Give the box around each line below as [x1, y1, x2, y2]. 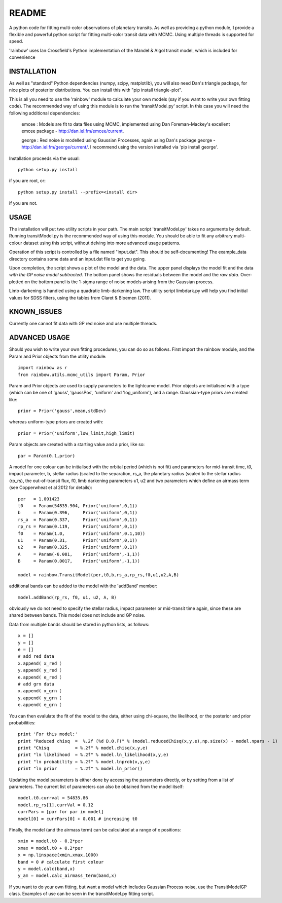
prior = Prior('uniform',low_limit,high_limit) [18, 430, 135, 436]
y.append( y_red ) [18, 668, 63, 673]
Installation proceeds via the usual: [9, 155, 80, 161]
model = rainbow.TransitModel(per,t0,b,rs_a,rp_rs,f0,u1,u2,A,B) [18, 572, 179, 577]
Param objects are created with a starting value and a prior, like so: [9, 442, 145, 448]
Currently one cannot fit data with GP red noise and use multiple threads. [9, 321, 158, 327]
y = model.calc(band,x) [18, 866, 75, 871]
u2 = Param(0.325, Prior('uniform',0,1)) [18, 544, 138, 550]
